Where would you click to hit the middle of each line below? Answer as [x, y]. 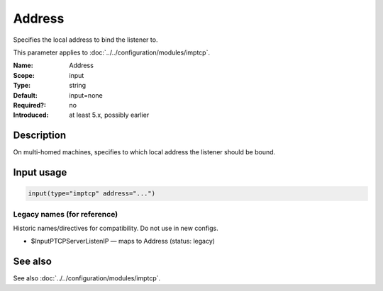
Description [40, 136]
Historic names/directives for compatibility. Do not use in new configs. [116, 228]
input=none [86, 95]
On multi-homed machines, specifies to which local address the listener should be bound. [144, 152]
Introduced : [31, 115]
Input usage [40, 172]
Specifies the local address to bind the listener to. [85, 40]
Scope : [24, 75]
